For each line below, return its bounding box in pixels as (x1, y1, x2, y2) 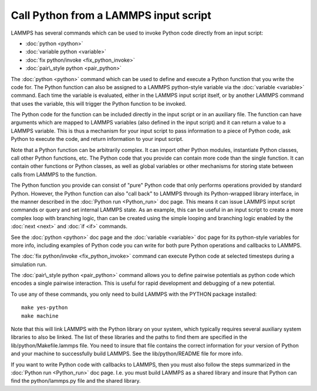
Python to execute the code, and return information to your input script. (11, 136, 184, 143)
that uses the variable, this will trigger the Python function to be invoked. (11, 100, 187, 107)
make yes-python (21, 304, 68, 311)
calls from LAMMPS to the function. (11, 171, 97, 178)
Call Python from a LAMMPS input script (11, 9, 211, 22)
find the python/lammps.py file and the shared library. (11, 377, 141, 385)
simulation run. (11, 261, 47, 268)
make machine (21, 312, 59, 319)
